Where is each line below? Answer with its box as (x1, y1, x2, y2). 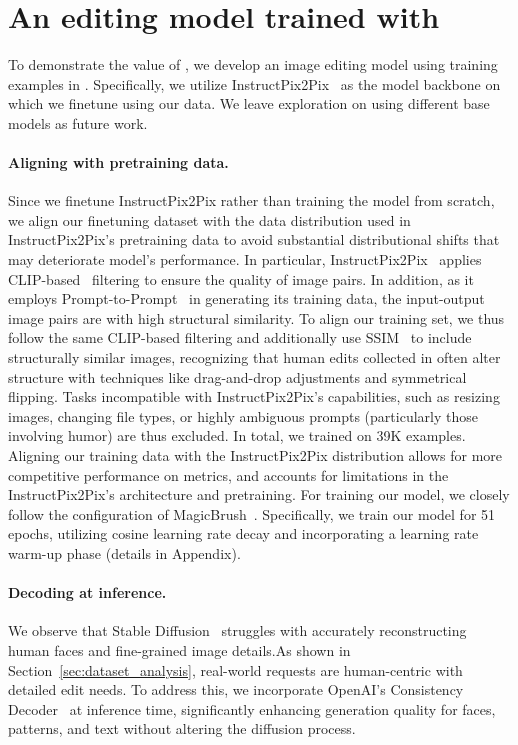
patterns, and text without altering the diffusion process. (8, 718, 356, 739)
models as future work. (8, 112, 148, 133)
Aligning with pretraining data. (8, 152, 229, 173)
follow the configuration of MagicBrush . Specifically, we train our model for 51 (8, 503, 496, 524)
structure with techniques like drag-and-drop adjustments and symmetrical (8, 366, 467, 387)
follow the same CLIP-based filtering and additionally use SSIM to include (8, 327, 472, 348)
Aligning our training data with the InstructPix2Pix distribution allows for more (8, 445, 503, 466)
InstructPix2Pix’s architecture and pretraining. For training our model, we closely (8, 484, 510, 505)
